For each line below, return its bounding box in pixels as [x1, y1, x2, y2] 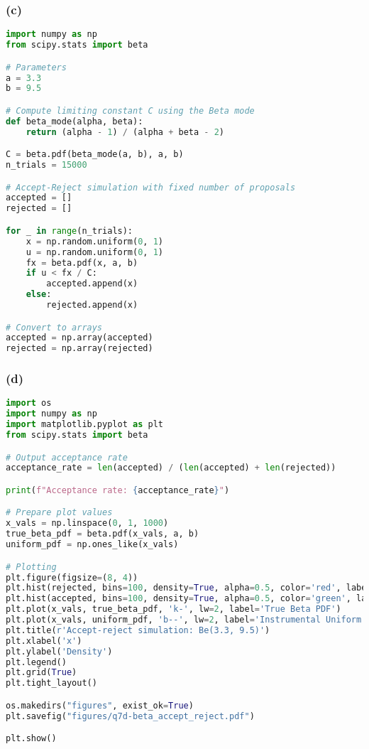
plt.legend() [6, 657, 67, 667]
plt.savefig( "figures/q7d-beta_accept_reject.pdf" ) [6, 711, 255, 721]
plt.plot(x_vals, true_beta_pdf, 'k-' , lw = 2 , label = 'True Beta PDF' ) [6, 604, 341, 615]
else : [26, 289, 52, 300]
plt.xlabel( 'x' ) [6, 635, 82, 646]
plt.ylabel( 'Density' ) [6, 646, 113, 657]
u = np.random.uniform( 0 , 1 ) [26, 247, 163, 257]
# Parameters [6, 62, 67, 72]
